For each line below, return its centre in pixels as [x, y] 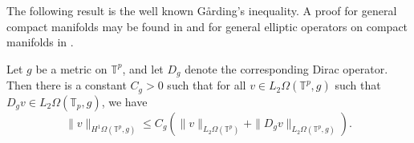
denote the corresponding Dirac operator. [286, 68]
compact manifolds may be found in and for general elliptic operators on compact [207, 26]
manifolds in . [40, 42]
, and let [143, 68]
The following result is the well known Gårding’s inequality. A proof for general [202, 10]
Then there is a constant [67, 85]
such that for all [207, 85]
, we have [124, 101]
